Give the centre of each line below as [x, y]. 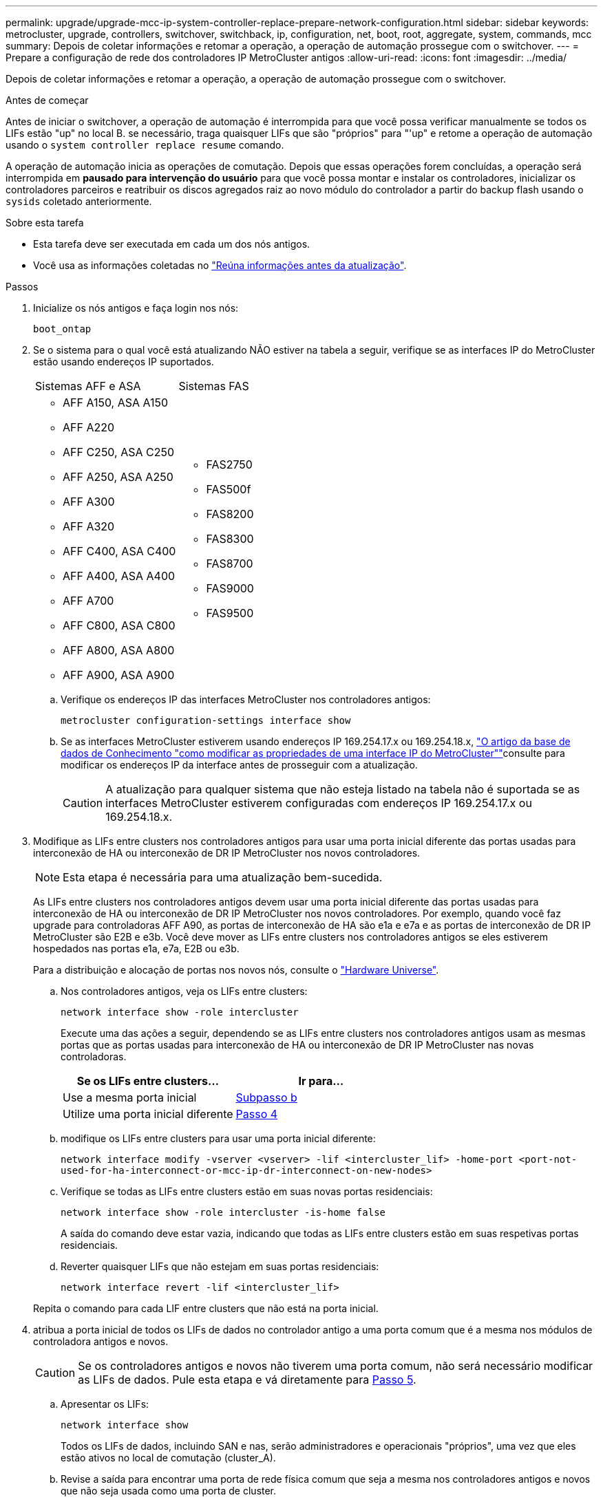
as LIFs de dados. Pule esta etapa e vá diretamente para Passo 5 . [247, 1380]
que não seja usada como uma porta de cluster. [169, 1491]
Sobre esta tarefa [45, 223]
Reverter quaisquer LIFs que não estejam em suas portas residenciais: [220, 1266]
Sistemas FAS [214, 386]
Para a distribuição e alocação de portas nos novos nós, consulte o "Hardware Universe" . [236, 970]
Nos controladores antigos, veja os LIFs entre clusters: [184, 991]
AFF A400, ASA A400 [119, 576]
